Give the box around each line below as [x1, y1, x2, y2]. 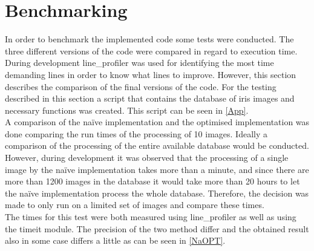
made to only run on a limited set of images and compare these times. [5, 198, 264, 211]
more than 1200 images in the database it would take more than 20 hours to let [5, 175, 300, 187]
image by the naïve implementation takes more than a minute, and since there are [5, 163, 309, 175]
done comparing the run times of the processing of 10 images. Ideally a [5, 127, 268, 140]
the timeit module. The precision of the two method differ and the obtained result [5, 222, 309, 235]
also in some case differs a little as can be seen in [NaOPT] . [5, 234, 226, 247]
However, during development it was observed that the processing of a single [5, 151, 289, 164]
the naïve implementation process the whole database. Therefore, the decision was [5, 186, 309, 199]
